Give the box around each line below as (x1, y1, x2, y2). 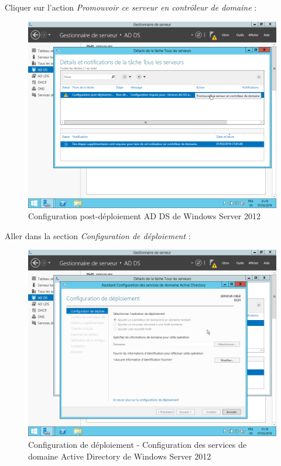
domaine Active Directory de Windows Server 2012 (28, 450, 211, 462)
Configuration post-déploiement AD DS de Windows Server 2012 (28, 210, 261, 222)
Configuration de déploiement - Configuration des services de (28, 438, 246, 450)
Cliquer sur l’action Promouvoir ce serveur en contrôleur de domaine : (5, 1, 257, 13)
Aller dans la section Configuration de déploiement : (5, 229, 191, 241)
